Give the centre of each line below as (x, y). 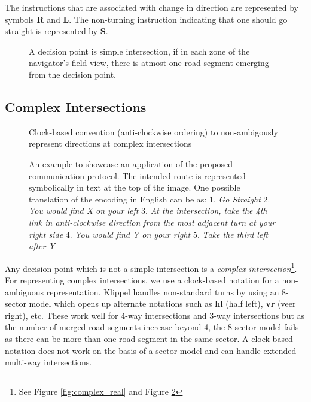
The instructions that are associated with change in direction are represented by (152, 7)
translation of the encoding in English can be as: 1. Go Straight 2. (150, 199)
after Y (42, 246)
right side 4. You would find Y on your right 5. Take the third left (149, 234)
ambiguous (25, 291)
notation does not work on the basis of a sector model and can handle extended (151, 350)
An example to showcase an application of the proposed (131, 163)
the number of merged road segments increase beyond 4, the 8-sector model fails (152, 327)
